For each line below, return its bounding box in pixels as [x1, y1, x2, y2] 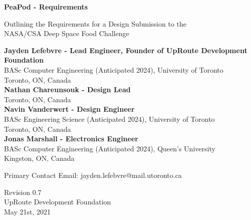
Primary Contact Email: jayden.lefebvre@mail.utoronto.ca [4, 169, 182, 180]
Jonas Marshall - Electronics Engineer [4, 133, 138, 144]
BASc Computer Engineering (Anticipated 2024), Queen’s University [4, 143, 215, 153]
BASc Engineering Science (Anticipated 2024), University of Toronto [4, 113, 215, 124]
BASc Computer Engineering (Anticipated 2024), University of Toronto [4, 64, 223, 75]
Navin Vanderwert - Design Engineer [4, 104, 135, 114]
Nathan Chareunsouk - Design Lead [4, 84, 131, 95]
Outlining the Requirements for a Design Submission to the [4, 18, 187, 29]
